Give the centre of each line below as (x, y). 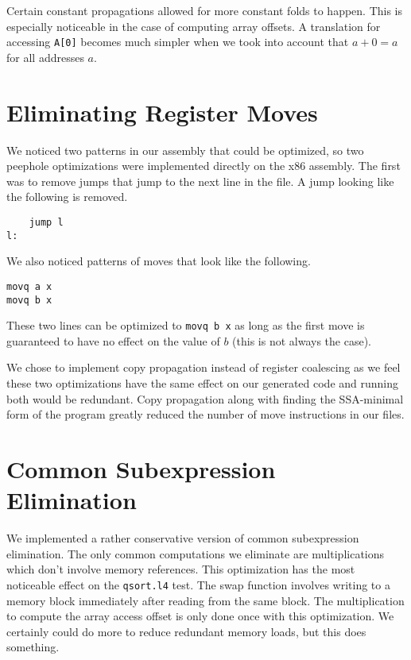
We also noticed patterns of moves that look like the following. (159, 261)
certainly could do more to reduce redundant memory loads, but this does (186, 631)
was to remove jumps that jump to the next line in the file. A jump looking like (200, 181)
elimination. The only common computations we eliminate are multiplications (196, 553)
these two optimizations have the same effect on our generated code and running (203, 383)
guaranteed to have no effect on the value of (113, 340)
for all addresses (45, 57)
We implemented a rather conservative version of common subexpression (183, 538)
